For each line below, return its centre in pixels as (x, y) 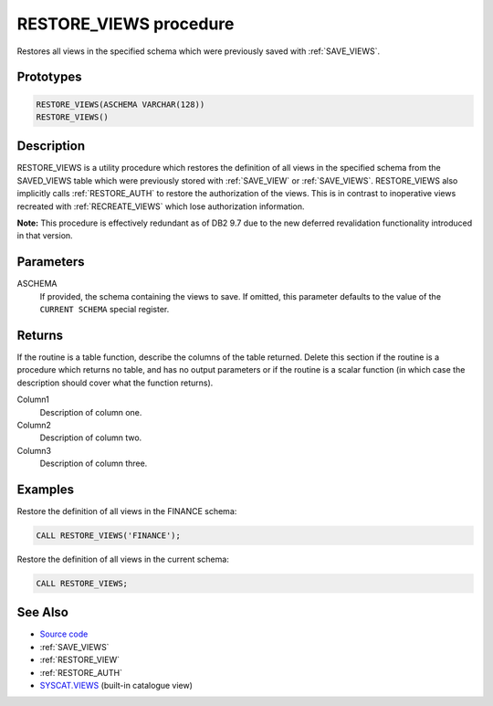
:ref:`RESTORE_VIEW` (80, 660)
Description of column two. (91, 437)
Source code (64, 634)
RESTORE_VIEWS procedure (126, 24)
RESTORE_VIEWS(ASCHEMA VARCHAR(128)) (121, 104)
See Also (42, 612)
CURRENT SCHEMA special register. (105, 310)
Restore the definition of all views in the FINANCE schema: (127, 511)
